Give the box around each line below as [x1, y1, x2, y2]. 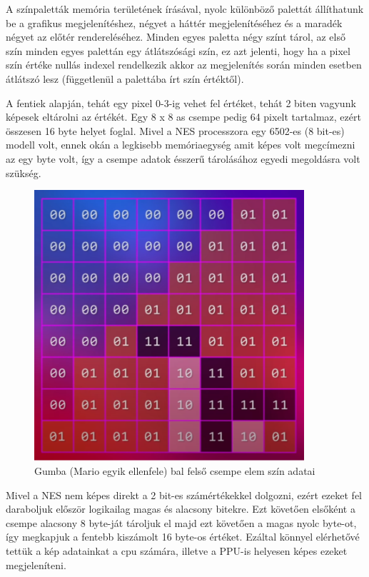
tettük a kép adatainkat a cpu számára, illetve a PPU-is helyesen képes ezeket [6, 543, 348, 558]
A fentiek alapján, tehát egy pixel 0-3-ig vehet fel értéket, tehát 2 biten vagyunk [6, 95, 356, 110]
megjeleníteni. [6, 557, 66, 572]
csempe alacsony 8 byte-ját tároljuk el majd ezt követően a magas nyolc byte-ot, [6, 515, 357, 530]
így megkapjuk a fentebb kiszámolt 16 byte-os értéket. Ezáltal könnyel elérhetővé [6, 529, 360, 544]
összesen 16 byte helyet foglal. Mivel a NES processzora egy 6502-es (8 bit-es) [6, 123, 345, 138]
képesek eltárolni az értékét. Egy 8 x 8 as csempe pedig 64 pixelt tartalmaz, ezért [6, 109, 361, 124]
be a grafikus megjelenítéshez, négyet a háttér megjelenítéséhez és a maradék [6, 15, 343, 30]
